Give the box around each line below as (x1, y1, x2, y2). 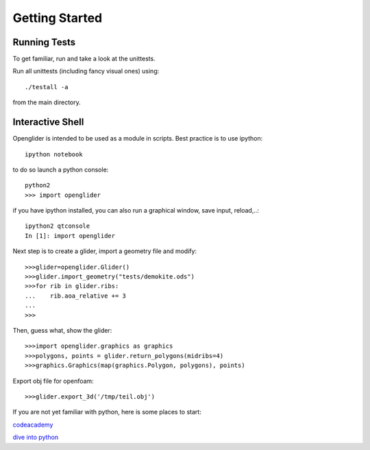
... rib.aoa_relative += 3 (25, 292, 127, 300)
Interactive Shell (12, 117, 84, 128)
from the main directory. (12, 98, 82, 106)
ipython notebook (25, 150, 83, 158)
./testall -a (25, 83, 69, 91)
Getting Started (12, 10, 103, 25)
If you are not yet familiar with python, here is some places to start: (12, 408, 201, 416)
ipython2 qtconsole (25, 222, 90, 230)
